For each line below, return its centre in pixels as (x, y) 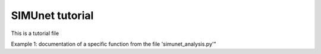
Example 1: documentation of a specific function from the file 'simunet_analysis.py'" (114, 44)
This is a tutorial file (35, 33)
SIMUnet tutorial (52, 15)
